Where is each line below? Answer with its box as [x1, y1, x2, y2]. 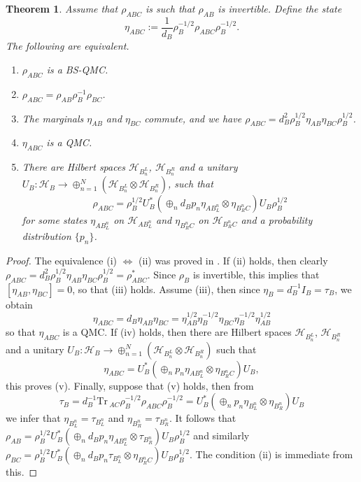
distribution [22, 229, 71, 243]
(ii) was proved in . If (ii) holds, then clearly [139, 253, 328, 268]
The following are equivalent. [6, 38, 129, 53]
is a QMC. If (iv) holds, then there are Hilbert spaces [62, 325, 292, 339]
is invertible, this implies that [192, 267, 320, 281]
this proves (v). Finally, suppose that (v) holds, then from [6, 378, 254, 392]
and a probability [241, 213, 313, 227]
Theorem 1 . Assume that [6, 1, 118, 15]
